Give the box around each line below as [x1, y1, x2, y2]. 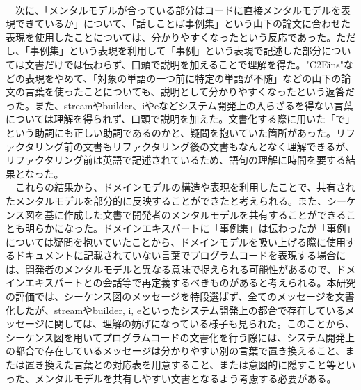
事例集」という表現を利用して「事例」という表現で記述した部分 [29, 43, 322, 58]
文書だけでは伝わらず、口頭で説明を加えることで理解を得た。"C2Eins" [24, 56, 344, 71]
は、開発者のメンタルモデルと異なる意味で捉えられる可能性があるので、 [6, 261, 337, 276]
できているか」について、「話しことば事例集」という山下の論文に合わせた [15, 16, 351, 31]
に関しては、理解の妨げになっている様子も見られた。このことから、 [44, 316, 355, 331]
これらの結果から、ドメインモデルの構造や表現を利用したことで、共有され [15, 180, 356, 194]
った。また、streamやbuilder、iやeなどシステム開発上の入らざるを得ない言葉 [6, 97, 353, 112]
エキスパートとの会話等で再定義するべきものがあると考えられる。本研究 [24, 275, 356, 290]
